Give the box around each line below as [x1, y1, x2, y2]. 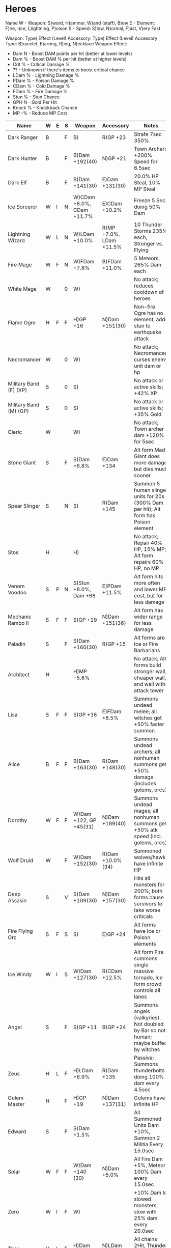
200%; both [134, 887, 163, 894]
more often [134, 579, 160, 586]
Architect [8, 671, 30, 678]
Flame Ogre [8, 319, 36, 326]
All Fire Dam [134, 1155, 163, 1162]
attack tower [134, 687, 164, 694]
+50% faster [134, 720, 164, 728]
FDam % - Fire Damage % [12, 88, 68, 94]
